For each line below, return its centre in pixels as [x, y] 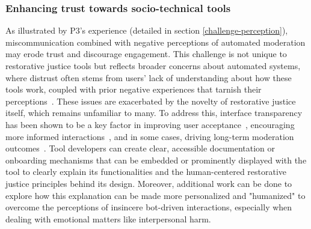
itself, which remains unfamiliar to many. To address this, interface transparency [154, 113]
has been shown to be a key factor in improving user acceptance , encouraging [150, 124]
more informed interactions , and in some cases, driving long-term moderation [150, 136]
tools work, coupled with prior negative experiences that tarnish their [134, 89]
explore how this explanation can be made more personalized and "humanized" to [155, 195]
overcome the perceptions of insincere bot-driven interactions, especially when [149, 207]
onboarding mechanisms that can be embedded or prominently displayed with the [156, 160]
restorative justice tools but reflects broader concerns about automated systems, [153, 66]
